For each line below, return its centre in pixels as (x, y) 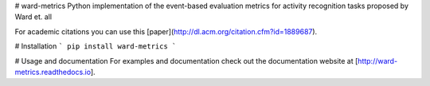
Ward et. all (33, 17)
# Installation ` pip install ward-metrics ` (96, 46)
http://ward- (377, 61)
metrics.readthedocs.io (53, 72)
